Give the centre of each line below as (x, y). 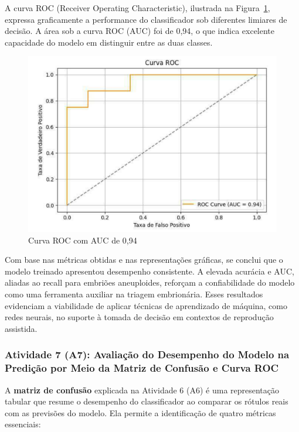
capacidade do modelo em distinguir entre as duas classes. (109, 42)
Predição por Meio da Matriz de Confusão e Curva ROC (142, 368)
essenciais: (23, 424)
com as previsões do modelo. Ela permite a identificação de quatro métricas (140, 412)
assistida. (21, 328)
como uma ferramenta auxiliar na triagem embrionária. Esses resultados (134, 294)
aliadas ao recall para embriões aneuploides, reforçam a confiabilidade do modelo (150, 282)
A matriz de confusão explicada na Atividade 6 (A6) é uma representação (142, 390)
